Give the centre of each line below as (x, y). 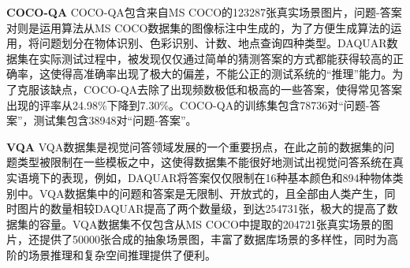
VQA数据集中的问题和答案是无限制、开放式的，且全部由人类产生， (212, 193)
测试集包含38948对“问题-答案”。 (115, 120)
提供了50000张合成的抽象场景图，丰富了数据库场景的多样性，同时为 (213, 239)
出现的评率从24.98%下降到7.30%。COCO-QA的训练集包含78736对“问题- (188, 104)
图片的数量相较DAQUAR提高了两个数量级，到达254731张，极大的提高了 (202, 208)
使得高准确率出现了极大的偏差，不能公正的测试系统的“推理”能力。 (221, 74)
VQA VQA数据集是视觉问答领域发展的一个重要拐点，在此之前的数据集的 (195, 146)
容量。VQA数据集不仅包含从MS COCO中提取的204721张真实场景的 (211, 223)
